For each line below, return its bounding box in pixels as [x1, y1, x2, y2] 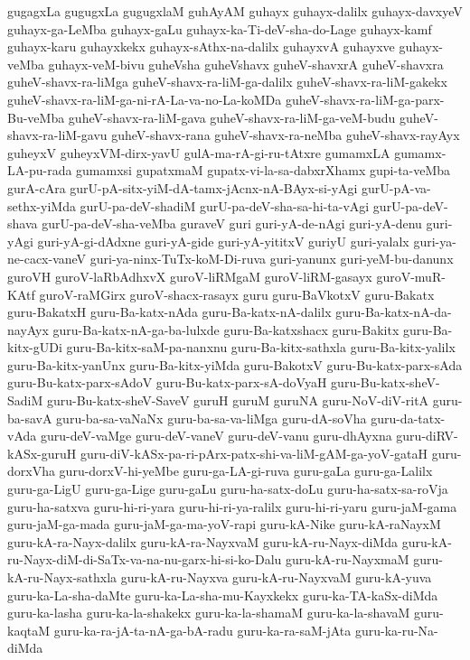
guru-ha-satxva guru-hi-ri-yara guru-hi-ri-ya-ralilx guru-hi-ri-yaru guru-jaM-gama [7, 497, 457, 516]
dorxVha [7, 461, 55, 480]
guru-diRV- [396, 426, 458, 445]
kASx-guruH [7, 443, 77, 462]
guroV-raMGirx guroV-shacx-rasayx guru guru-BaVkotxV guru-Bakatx [39, 284, 435, 303]
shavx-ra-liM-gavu [7, 125, 108, 144]
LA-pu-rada [7, 161, 72, 180]
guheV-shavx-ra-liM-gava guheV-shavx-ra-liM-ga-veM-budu [68, 107, 396, 126]
